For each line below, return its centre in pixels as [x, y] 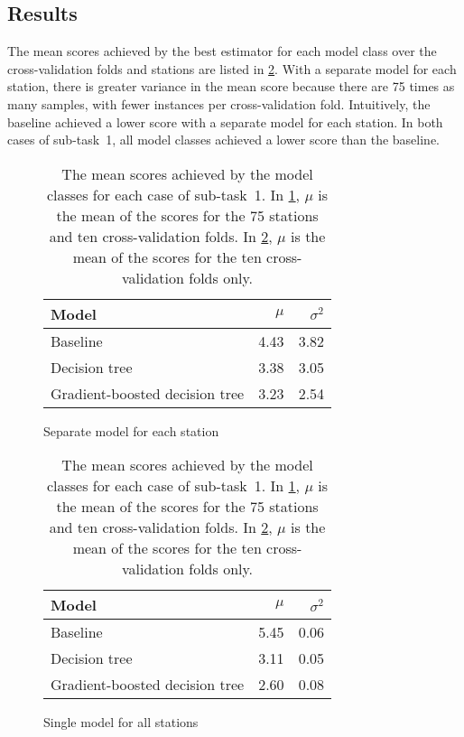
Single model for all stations [121, 722]
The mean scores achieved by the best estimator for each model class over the [222, 51]
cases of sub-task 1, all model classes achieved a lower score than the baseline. [224, 140]
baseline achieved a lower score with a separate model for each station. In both [225, 121]
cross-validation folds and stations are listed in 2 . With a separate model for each [232, 68]
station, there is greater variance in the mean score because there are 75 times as [231, 86]
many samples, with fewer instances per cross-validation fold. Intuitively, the [219, 103]
